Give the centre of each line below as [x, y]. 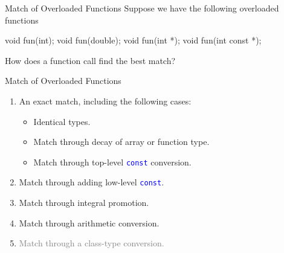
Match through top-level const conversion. [112, 162]
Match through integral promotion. [84, 203]
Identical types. [62, 121]
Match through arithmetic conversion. [89, 223]
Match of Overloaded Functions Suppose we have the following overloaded [142, 8]
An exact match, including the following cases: [105, 101]
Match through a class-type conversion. [92, 243]
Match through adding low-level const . [92, 182]
